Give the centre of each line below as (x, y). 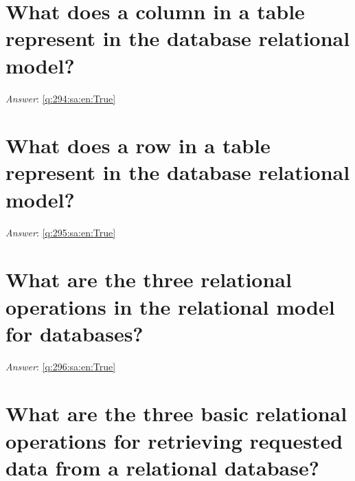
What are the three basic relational (176, 413)
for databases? (75, 333)
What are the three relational (149, 279)
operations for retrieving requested (174, 440)
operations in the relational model (170, 306)
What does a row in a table (138, 145)
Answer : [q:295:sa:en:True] (61, 232)
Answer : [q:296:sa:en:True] (61, 366)
